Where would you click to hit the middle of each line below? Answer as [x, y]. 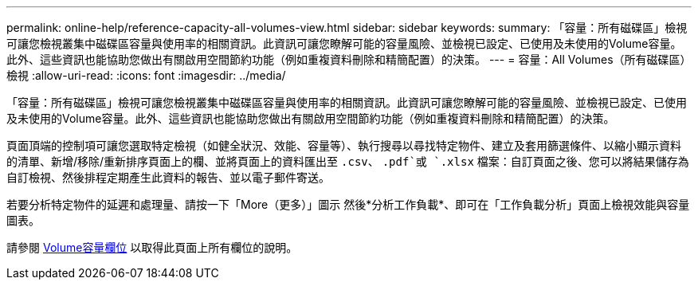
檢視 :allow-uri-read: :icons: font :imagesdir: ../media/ [146, 75]
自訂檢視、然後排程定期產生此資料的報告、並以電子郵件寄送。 [168, 177]
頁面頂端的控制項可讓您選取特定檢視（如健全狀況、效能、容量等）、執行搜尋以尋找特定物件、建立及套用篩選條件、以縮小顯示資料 [344, 145]
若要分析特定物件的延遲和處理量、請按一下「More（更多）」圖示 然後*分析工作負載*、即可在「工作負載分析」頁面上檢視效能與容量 [348, 204]
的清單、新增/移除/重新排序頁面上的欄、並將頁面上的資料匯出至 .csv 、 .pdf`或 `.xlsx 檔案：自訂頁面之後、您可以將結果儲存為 [348, 161]
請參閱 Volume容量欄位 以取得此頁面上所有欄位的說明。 [152, 247]
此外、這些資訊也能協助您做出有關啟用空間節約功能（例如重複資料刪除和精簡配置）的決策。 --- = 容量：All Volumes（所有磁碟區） [349, 59]
